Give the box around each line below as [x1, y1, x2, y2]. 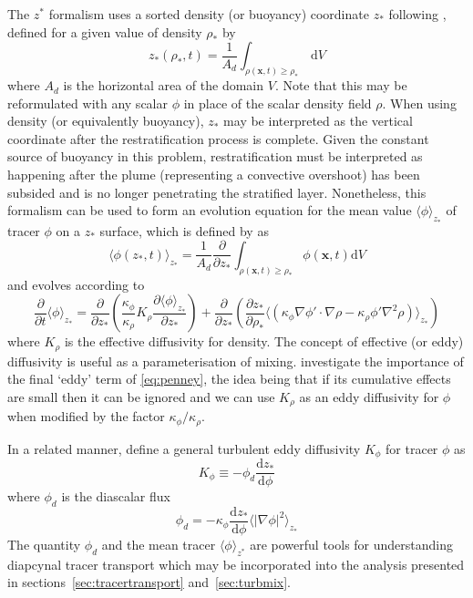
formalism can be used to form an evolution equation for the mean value [7, 201, 412, 220]
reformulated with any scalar [7, 93, 168, 112]
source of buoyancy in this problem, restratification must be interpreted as [7, 147, 423, 166]
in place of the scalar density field [183, 93, 372, 112]
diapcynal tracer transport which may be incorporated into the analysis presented [7, 554, 465, 573]
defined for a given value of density [7, 22, 202, 41]
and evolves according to [7, 274, 145, 294]
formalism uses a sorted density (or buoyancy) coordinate [48, 5, 369, 23]
